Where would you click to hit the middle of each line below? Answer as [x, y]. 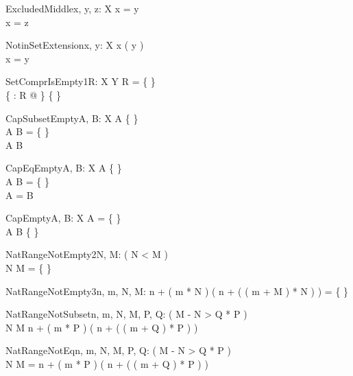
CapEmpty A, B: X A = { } [63, 218]
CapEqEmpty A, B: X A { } [64, 168]
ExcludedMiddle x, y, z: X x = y [72, 8]
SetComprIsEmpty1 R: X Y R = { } [81, 81]
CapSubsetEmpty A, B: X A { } [72, 118]
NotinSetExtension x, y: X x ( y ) [75, 45]
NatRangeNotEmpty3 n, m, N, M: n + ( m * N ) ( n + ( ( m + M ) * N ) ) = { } [177, 291]
